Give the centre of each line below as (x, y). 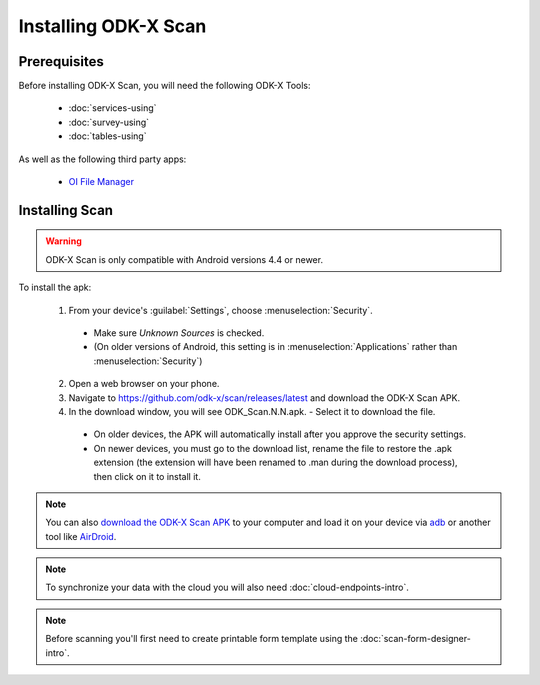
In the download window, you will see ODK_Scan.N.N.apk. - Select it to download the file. (252, 411)
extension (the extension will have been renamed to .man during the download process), (276, 462)
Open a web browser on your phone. (144, 384)
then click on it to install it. (147, 476)
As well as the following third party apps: (102, 159)
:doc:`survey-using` (109, 122)
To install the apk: (55, 287)
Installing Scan (66, 210)
